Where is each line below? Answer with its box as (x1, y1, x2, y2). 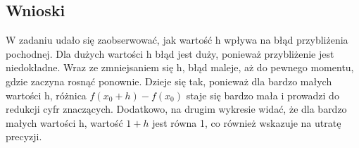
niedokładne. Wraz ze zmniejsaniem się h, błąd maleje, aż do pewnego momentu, (6, 60, 354, 75)
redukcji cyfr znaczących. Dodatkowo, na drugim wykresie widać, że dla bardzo (6, 101, 347, 116)
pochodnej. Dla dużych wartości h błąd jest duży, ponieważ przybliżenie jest (6, 46, 334, 61)
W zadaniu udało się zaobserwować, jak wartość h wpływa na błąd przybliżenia (6, 32, 348, 47)
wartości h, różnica (6, 87, 87, 102)
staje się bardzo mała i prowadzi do (186, 87, 339, 102)
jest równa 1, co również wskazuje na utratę (152, 115, 341, 130)
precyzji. (6, 129, 42, 144)
